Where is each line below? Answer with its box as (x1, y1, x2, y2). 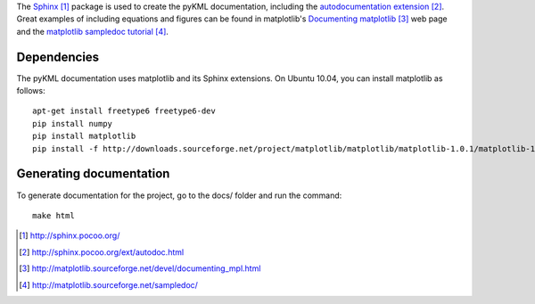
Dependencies (16, 49, 100, 64)
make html (32, 210, 75, 220)
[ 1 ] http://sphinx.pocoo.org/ (19, 230, 120, 241)
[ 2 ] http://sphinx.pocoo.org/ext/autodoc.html (19, 246, 185, 258)
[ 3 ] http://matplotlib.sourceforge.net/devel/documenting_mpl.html (19, 263, 261, 274)
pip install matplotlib (32, 131, 136, 142)
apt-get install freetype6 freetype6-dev (32, 106, 216, 116)
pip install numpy (32, 119, 113, 128)
